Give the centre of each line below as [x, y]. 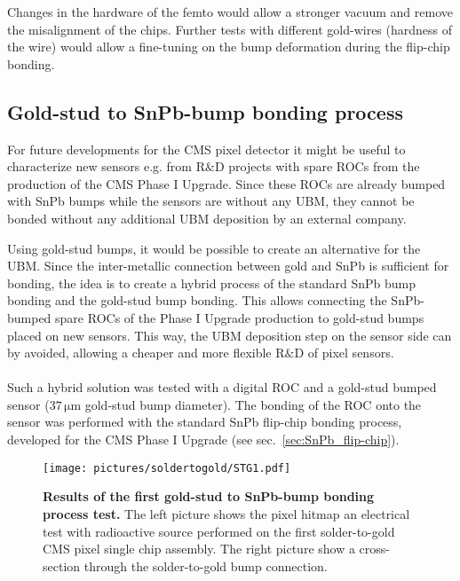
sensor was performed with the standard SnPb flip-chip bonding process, [205, 422]
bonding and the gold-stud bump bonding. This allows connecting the [197, 300]
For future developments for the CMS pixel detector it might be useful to [206, 149]
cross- [374, 549]
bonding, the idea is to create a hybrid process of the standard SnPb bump [211, 283]
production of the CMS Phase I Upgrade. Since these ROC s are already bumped [226, 183]
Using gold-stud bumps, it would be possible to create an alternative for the [214, 248]
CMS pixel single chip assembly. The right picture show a [199, 549]
